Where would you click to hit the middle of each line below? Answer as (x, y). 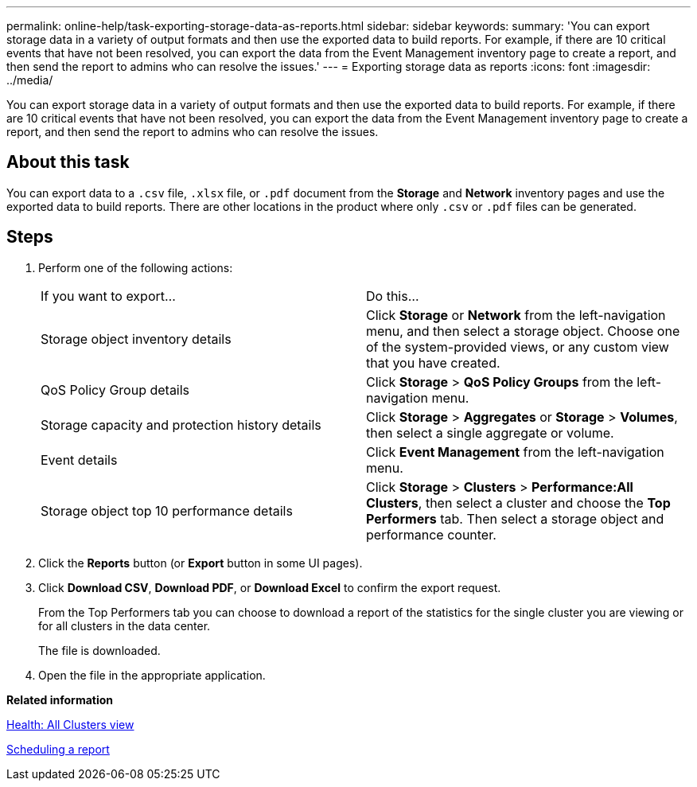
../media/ (30, 80)
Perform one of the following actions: (136, 267)
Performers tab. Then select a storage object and (515, 518)
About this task (68, 162)
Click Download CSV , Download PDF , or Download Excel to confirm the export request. (270, 587)
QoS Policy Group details (115, 390)
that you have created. (433, 362)
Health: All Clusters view (70, 724)
